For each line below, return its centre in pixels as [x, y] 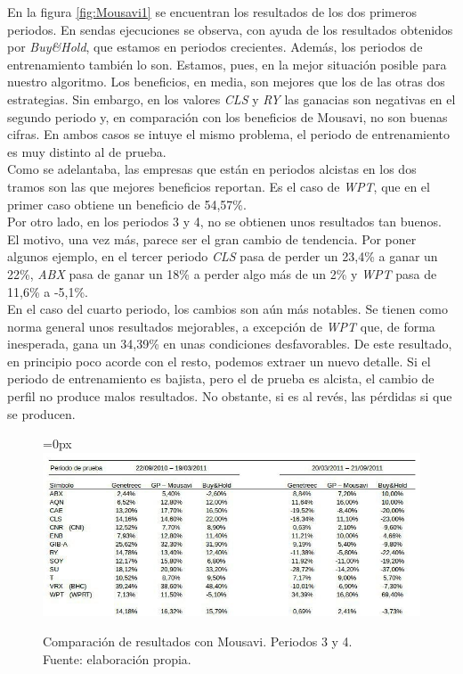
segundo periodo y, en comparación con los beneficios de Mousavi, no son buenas [227, 116]
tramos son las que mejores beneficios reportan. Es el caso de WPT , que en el [219, 186]
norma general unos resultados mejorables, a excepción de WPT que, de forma [221, 326]
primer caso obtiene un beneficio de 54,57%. [127, 204]
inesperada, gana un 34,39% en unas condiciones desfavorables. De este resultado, [230, 344]
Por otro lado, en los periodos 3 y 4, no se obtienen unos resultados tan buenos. [224, 222]
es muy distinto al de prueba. [87, 151]
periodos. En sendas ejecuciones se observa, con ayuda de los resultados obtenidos [230, 29]
